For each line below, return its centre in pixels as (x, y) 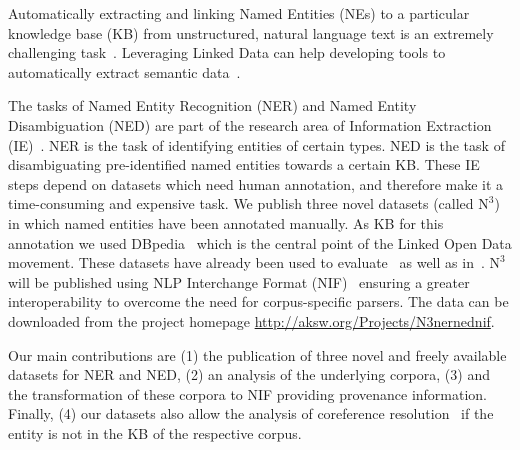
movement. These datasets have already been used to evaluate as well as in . (246, 262)
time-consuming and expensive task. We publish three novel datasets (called (241, 203)
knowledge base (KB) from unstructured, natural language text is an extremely (251, 32)
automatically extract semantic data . (124, 71)
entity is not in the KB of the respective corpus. (155, 432)
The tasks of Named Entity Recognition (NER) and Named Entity (212, 105)
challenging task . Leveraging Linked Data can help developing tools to (227, 52)
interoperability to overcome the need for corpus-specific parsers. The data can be (258, 301)
